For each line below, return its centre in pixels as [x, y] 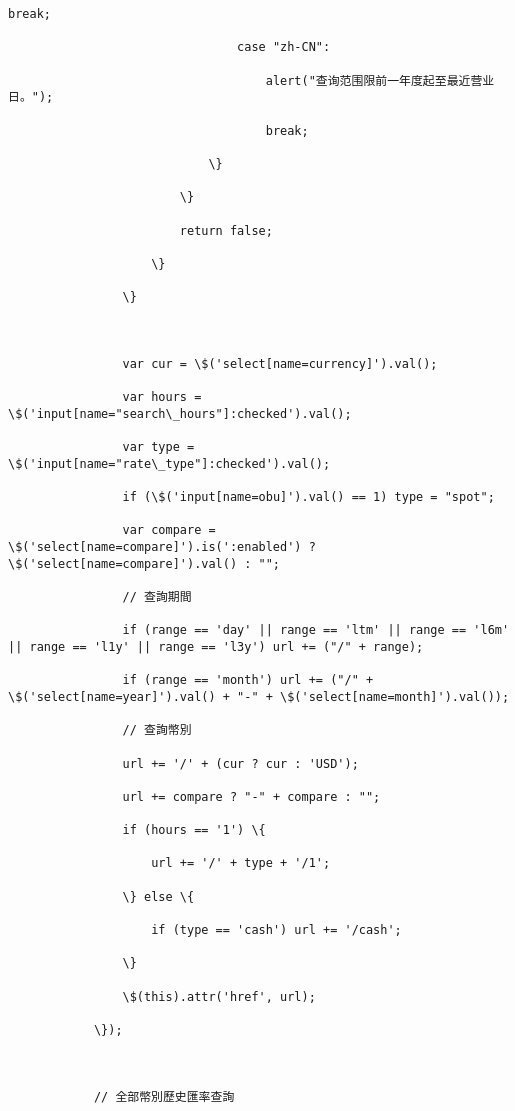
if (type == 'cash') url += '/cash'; [276, 930]
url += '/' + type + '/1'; [241, 863]
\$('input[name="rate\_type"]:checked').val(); [169, 463]
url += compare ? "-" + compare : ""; [251, 796]
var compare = [169, 530]
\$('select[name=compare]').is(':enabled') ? [162, 547]
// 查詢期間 [157, 596]
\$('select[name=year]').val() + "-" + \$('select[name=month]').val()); [259, 696]
